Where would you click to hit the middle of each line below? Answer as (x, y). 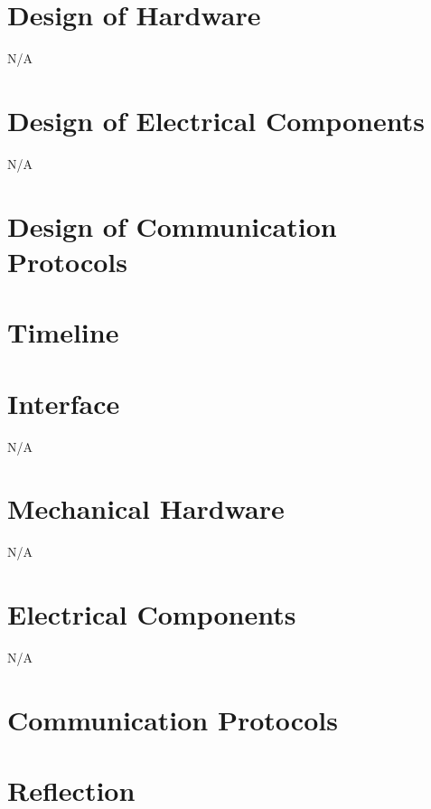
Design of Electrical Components (216, 120)
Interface (64, 403)
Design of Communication (172, 226)
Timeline (63, 332)
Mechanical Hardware (146, 508)
